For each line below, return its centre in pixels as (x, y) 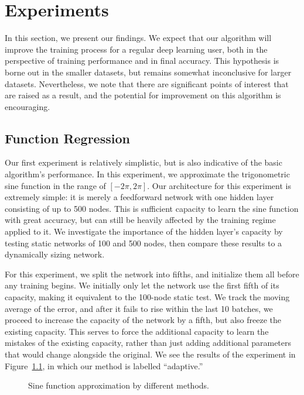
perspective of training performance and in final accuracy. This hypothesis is (142, 61)
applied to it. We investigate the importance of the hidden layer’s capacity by (144, 231)
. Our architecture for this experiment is (219, 185)
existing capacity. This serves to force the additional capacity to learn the (137, 331)
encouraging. (28, 106)
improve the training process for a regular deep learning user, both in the (136, 49)
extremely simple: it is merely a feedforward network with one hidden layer (139, 197)
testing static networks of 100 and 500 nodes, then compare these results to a (144, 243)
